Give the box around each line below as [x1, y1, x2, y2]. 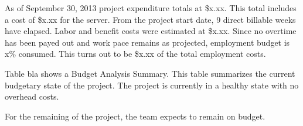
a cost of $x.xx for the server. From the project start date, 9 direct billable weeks [5, 13, 296, 25]
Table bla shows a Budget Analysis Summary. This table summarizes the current [5, 67, 295, 79]
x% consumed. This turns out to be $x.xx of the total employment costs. [5, 47, 266, 60]
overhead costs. [5, 90, 59, 103]
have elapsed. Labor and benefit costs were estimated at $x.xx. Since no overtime [5, 25, 297, 37]
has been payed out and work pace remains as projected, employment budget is [5, 36, 290, 48]
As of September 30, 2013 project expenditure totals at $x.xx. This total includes [5, 2, 297, 13]
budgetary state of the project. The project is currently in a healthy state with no [5, 79, 299, 91]
